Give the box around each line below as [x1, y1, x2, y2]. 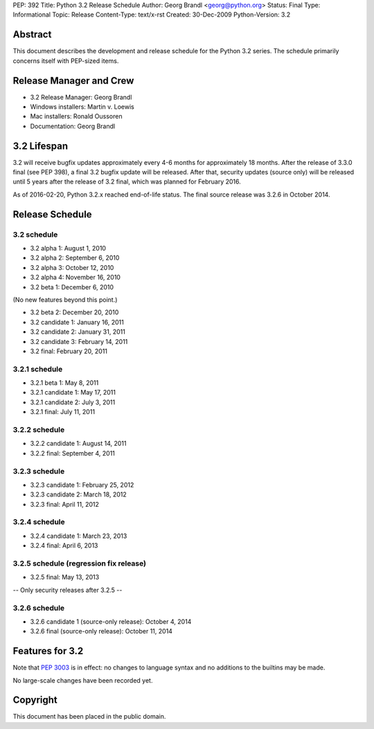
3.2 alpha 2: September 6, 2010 [30, 253, 120, 262]
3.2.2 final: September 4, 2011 [30, 449, 116, 457]
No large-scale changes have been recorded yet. [12, 676, 153, 685]
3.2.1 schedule [12, 364, 63, 374]
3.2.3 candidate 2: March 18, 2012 [30, 490, 127, 498]
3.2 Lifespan [12, 140, 69, 152]
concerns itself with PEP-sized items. [12, 56, 119, 65]
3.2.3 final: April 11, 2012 [30, 500, 100, 508]
